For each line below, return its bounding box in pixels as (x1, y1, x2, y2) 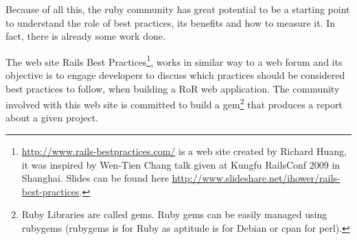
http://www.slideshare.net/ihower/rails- (172, 171, 341, 185)
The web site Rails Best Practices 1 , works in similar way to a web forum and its (5, 52, 343, 69)
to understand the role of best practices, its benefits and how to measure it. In (5, 15, 336, 29)
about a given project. (5, 110, 99, 125)
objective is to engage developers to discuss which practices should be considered (5, 68, 345, 82)
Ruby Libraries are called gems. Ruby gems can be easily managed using (21, 207, 327, 221)
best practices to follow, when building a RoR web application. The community (5, 81, 340, 95)
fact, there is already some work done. (5, 29, 165, 43)
